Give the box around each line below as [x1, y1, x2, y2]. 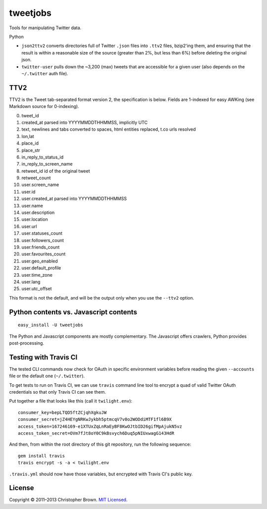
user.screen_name [21, 182, 59, 188]
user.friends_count [21, 244, 60, 250]
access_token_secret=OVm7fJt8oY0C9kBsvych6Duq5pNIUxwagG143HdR [18, 430, 175, 436]
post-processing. [9, 340, 44, 346]
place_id [21, 140, 39, 146]
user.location [21, 216, 48, 222]
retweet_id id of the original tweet [21, 168, 90, 174]
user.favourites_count [21, 251, 66, 257]
